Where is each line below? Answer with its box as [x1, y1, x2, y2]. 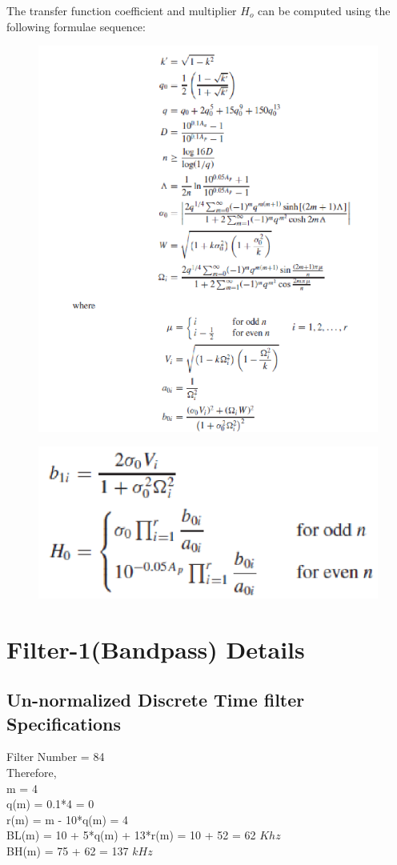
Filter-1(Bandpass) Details [6, 632, 305, 665]
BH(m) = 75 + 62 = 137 [6, 842, 129, 859]
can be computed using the [258, 2, 391, 18]
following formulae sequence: [6, 18, 146, 34]
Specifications [6, 711, 122, 735]
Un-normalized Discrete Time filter [6, 687, 305, 712]
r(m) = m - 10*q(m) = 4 [6, 811, 129, 827]
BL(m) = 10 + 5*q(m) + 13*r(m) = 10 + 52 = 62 [6, 827, 256, 843]
